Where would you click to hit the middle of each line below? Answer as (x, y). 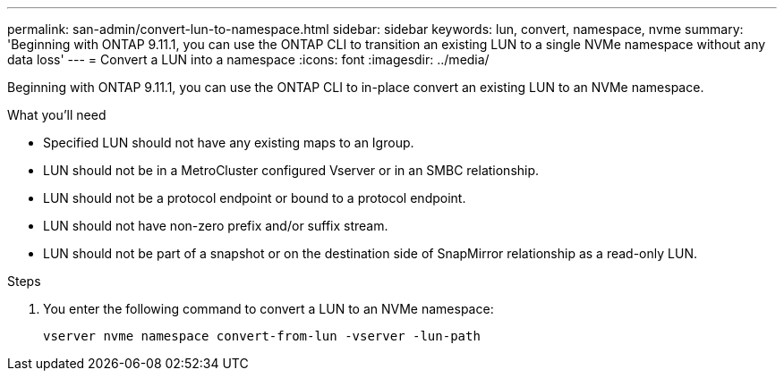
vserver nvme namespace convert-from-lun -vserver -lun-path (262, 336)
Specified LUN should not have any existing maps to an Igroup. (229, 143)
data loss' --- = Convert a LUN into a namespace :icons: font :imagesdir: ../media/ (248, 59)
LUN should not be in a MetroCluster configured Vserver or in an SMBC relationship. (291, 170)
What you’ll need (57, 115)
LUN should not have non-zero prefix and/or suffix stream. (216, 226)
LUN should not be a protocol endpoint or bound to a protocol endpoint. (255, 198)
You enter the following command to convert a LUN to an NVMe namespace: (268, 309)
